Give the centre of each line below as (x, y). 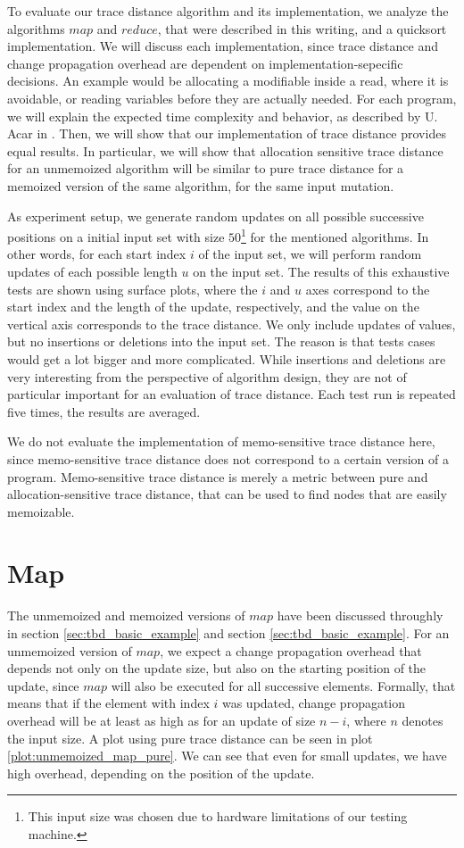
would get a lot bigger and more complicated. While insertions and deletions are (227, 358)
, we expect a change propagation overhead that (291, 650)
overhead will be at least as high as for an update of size (162, 720)
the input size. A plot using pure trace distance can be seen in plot (190, 738)
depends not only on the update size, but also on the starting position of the (217, 668)
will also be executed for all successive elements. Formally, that (283, 685)
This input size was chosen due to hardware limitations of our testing (218, 816)
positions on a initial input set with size (116, 236)
